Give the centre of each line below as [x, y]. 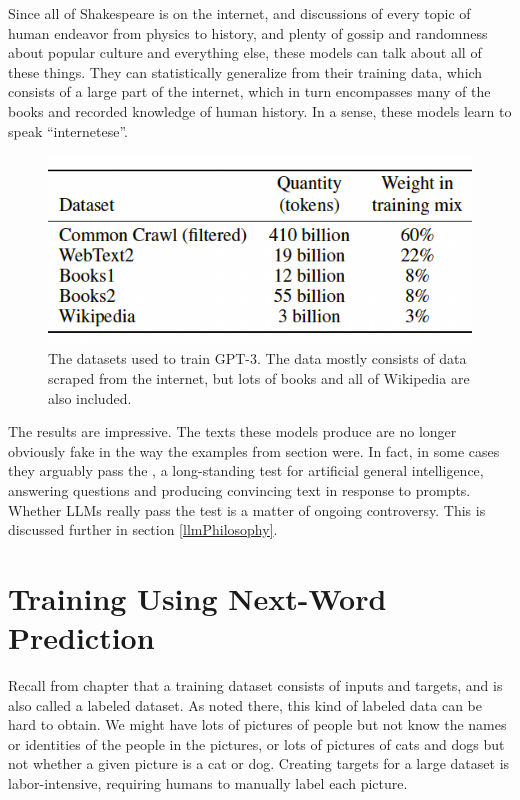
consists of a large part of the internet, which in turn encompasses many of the [249, 91]
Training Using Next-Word [197, 597]
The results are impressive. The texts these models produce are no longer [232, 431]
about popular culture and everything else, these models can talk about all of [245, 52]
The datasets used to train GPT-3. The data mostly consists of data [257, 358]
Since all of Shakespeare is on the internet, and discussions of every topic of [239, 13]
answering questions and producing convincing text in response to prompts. [239, 490]
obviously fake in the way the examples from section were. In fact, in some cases [254, 450]
